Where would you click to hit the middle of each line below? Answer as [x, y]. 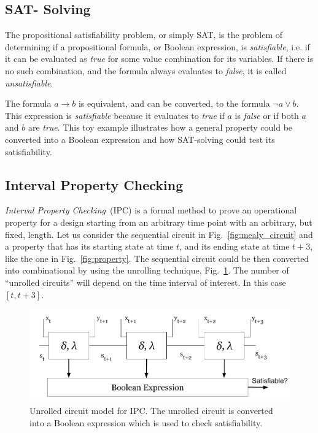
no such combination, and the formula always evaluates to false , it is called [146, 70]
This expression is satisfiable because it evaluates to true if [115, 115]
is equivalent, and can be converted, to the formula [174, 103]
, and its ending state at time [235, 246]
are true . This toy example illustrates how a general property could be [160, 127]
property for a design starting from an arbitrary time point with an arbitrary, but [159, 222]
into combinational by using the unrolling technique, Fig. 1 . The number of [147, 270]
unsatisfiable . [29, 82]
